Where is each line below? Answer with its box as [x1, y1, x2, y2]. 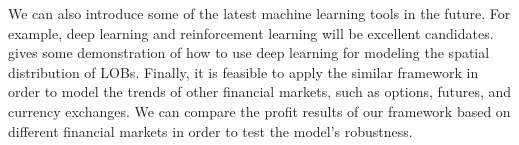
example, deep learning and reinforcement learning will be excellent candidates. [8, 22, 494, 43]
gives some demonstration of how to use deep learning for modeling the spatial [8, 42, 490, 63]
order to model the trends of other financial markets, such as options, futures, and [8, 81, 512, 102]
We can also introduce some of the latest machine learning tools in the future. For [8, 3, 511, 23]
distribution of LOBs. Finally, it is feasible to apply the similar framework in [8, 61, 479, 82]
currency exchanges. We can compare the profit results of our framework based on [8, 100, 511, 121]
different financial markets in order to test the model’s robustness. [8, 120, 413, 141]
